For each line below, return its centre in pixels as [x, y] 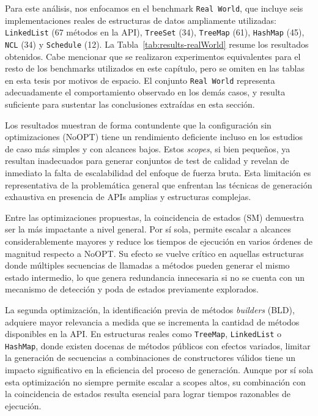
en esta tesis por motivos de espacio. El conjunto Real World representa [140, 80]
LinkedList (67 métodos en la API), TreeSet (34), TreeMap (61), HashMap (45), [155, 32]
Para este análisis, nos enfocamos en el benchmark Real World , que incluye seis [154, 8]
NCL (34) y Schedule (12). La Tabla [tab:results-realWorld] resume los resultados [157, 44]
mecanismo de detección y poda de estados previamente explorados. [132, 289]
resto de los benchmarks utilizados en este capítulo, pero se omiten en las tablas [155, 68]
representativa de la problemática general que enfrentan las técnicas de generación [159, 184]
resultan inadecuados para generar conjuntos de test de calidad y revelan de [147, 161]
